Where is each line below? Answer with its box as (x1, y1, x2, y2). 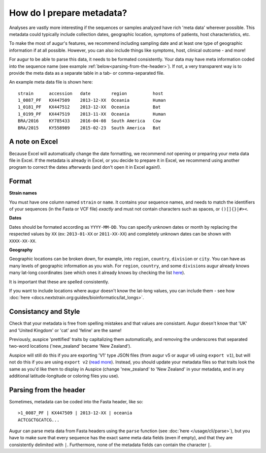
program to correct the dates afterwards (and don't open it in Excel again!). (9, 164, 162, 170)
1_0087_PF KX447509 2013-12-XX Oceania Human (18, 97, 166, 103)
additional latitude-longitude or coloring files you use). (9, 373, 119, 379)
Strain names (9, 190, 37, 196)
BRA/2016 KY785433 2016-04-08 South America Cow (18, 118, 161, 124)
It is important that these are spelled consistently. (9, 278, 109, 285)
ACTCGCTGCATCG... (18, 417, 60, 423)
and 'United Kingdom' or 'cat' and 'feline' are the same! (9, 327, 122, 333)
